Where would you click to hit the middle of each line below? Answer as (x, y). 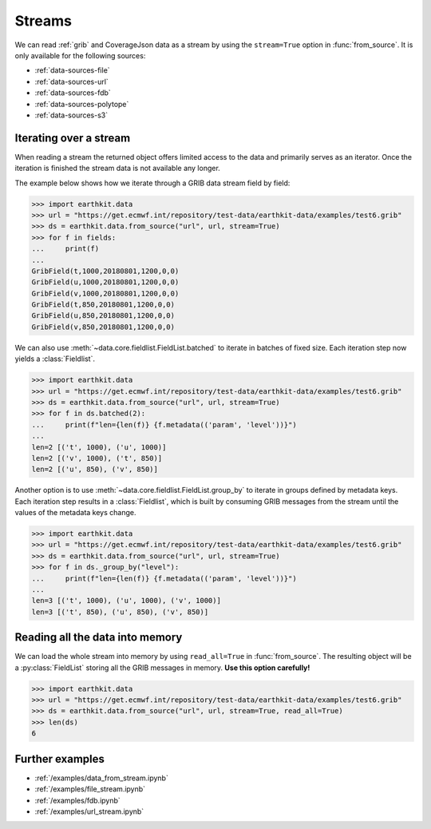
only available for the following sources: (80, 55)
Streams (43, 21)
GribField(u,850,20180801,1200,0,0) (103, 316)
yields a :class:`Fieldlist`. (55, 359)
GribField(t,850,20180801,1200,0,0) (103, 305)
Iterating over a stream (73, 138)
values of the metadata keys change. (75, 513)
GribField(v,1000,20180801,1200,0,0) (105, 293)
